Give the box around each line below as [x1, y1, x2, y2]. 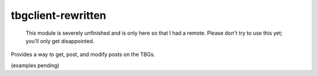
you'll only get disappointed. [25, 37, 95, 44]
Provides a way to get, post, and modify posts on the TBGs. [11, 51, 155, 58]
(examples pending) [11, 62, 59, 69]
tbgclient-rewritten [11, 9, 107, 22]
